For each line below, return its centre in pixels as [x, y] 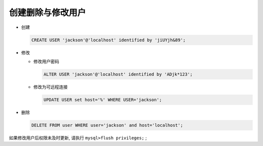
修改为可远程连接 [50, 87]
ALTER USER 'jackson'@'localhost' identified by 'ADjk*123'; [118, 74]
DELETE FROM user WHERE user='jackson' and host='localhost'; [107, 125]
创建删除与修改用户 [47, 13]
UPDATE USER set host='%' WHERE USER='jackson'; [103, 100]
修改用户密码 [46, 61]
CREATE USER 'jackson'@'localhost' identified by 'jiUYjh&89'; [109, 40]
